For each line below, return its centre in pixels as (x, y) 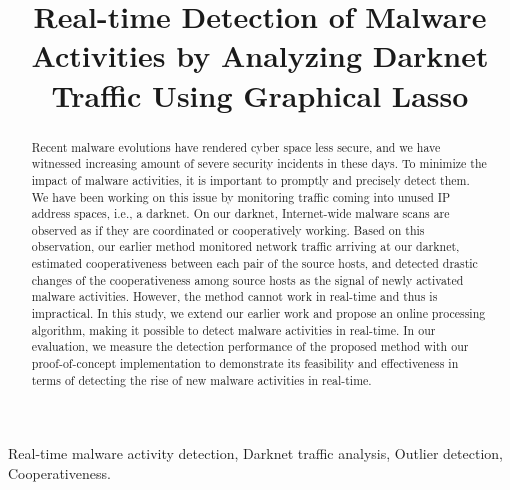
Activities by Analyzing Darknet (260, 55)
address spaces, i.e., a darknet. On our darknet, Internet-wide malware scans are (240, 213)
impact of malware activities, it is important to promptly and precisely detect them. (250, 179)
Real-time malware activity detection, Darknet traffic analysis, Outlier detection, (255, 453)
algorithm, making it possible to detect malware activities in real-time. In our (233, 329)
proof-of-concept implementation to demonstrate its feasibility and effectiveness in (245, 363)
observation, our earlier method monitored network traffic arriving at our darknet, (245, 246)
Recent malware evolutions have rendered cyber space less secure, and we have (236, 146)
